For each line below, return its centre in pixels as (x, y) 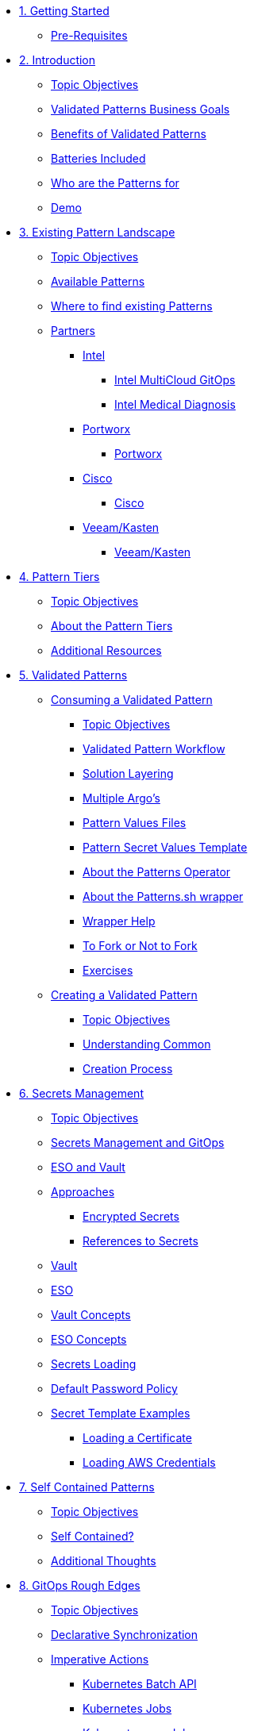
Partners (73, 331)
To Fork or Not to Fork (140, 946)
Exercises (108, 970)
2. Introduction (58, 60)
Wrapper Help (119, 921)
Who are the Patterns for (115, 183)
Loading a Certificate (137, 1438)
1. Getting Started (64, 11)
